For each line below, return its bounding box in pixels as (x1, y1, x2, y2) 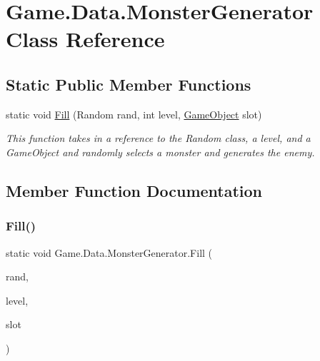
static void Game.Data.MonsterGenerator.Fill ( (6, 245, 213, 260)
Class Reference (6, 24, 165, 54)
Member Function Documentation (6, 179, 263, 201)
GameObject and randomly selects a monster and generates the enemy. (6, 144, 315, 159)
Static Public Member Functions (6, 73, 251, 95)
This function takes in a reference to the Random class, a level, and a (6, 131, 311, 146)
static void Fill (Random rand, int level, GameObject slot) (6, 106, 262, 121)
